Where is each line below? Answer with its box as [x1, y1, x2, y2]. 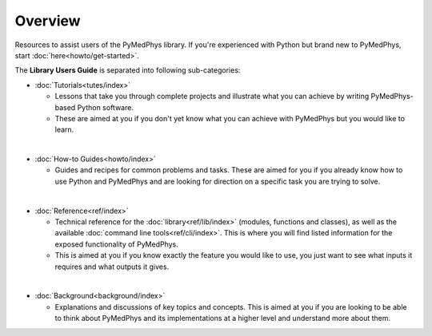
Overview [14, 12, 81, 30]
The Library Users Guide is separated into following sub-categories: [14, 65, 241, 75]
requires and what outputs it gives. [54, 262, 170, 271]
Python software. [77, 102, 134, 112]
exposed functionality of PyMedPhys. [54, 239, 179, 249]
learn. [54, 125, 74, 135]
